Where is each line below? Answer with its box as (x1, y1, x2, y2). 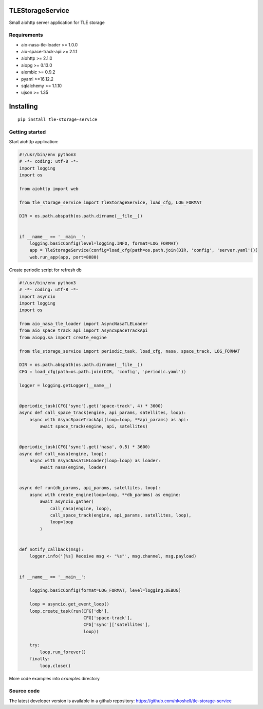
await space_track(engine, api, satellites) (39, 423, 148, 429)
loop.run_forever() (39, 649, 86, 655)
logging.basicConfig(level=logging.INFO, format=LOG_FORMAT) (29, 241, 179, 246)
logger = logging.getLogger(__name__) (19, 383, 112, 388)
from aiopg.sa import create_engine (19, 335, 107, 340)
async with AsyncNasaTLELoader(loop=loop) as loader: (29, 457, 161, 463)
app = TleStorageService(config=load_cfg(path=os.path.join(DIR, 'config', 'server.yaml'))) (29, 247, 258, 253)
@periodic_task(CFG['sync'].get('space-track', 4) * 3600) (19, 403, 163, 408)
